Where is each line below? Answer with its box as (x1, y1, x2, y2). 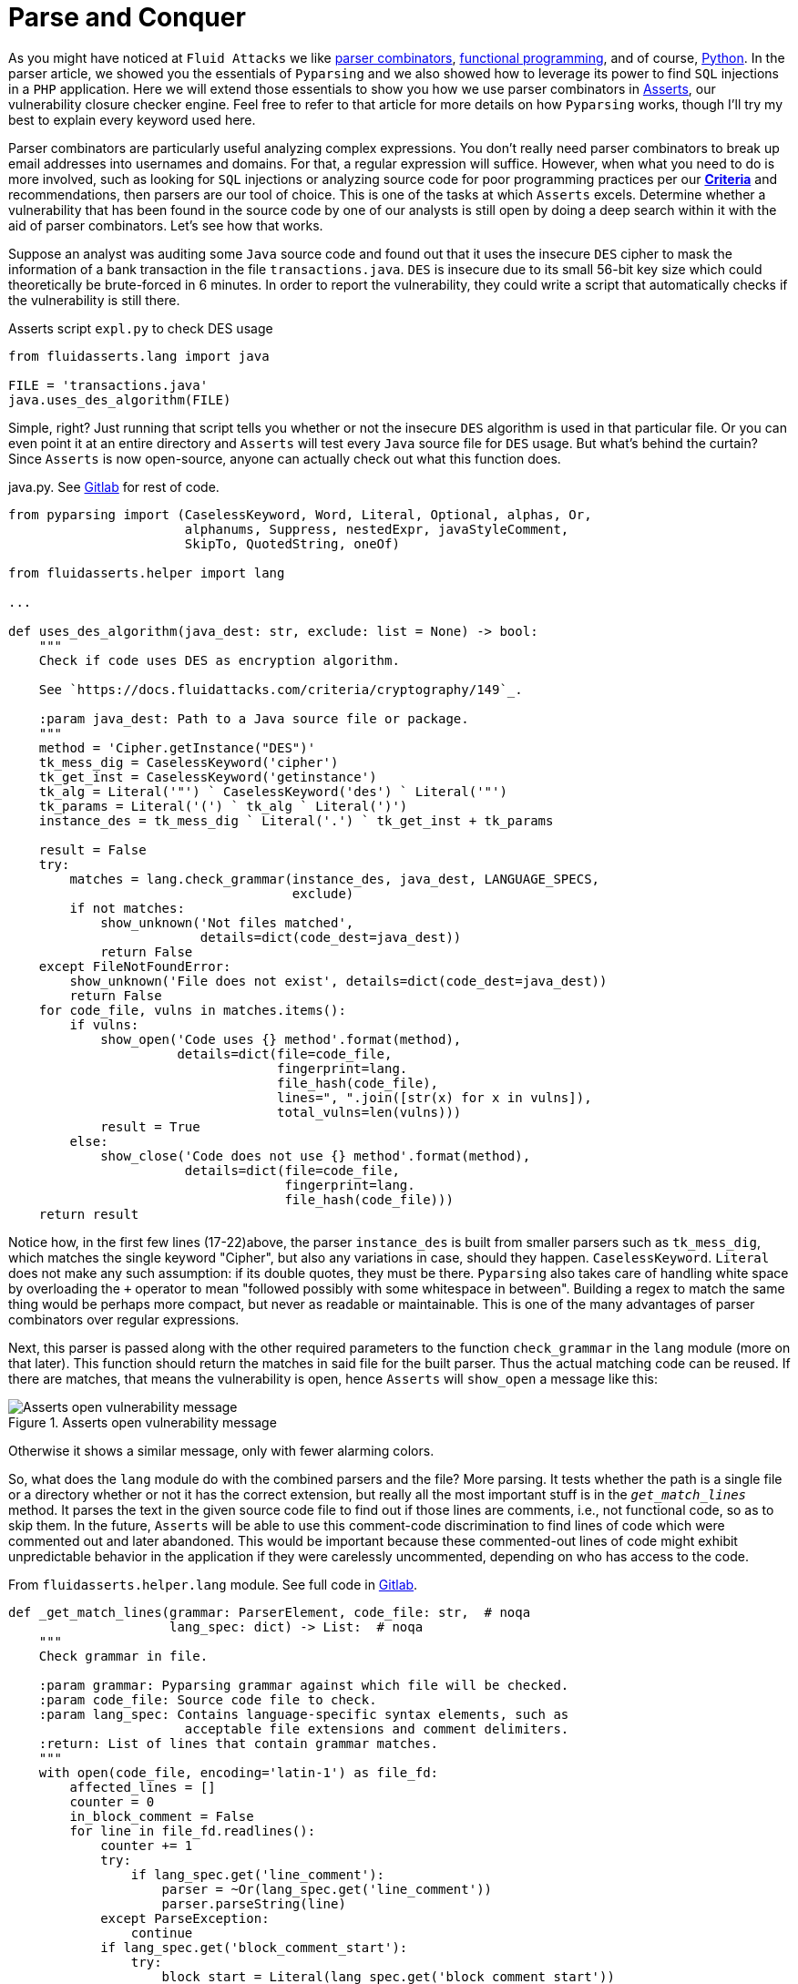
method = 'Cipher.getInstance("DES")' (38, 740, 316, 755)
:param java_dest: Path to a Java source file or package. (38, 711, 469, 726)
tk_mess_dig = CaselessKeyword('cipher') (38, 754, 339, 770)
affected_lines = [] (69, 1779, 216, 1795)
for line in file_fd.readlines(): (69, 1823, 316, 1838)
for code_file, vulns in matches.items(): (38, 1002, 346, 1018)
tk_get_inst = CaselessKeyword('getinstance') (38, 769, 377, 784)
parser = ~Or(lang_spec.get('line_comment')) (161, 1881, 493, 1897)
